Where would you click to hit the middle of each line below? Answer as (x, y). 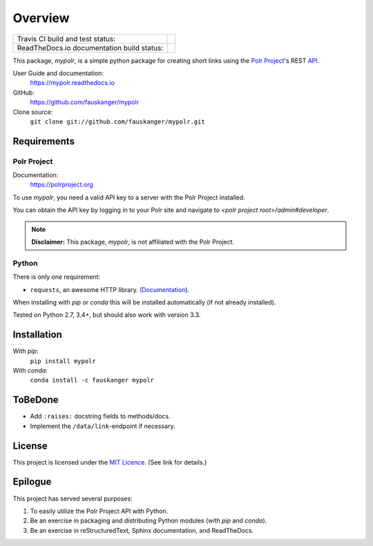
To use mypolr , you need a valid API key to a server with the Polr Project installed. (129, 197)
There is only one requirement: (56, 277)
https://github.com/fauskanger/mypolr (85, 102)
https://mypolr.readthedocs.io (73, 83)
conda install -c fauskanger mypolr (92, 380)
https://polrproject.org (61, 185)
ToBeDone (36, 400)
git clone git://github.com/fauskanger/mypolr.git (117, 121)
